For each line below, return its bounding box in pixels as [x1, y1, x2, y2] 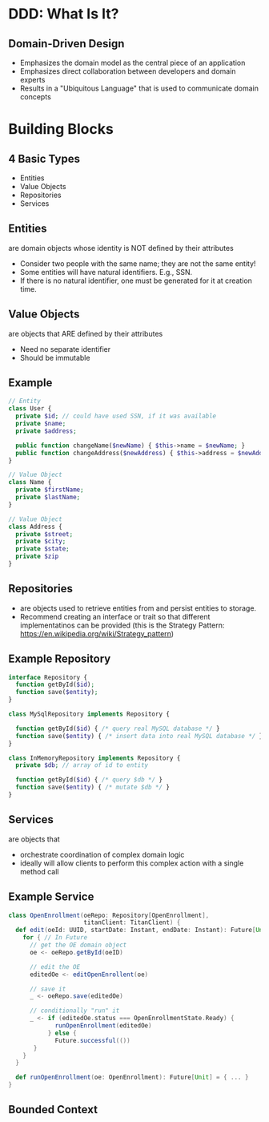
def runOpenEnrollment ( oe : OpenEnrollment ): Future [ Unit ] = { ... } [15, 1073, 249, 1082]
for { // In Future [22, 934, 88, 942]
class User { [8, 405, 52, 413]
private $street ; [15, 530, 74, 538]
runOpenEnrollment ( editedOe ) [54, 1022, 152, 1030]
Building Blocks [8, 120, 114, 139]
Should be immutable [19, 353, 90, 362]
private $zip [15, 552, 59, 561]
